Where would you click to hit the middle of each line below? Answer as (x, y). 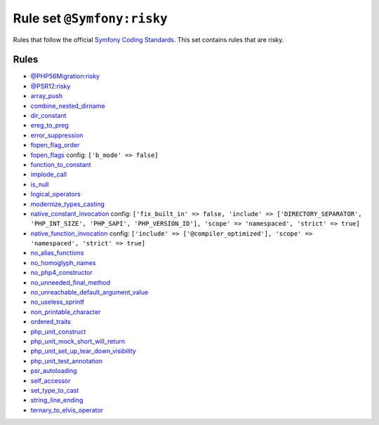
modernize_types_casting (68, 204)
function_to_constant (61, 164)
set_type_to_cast (55, 390)
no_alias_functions (57, 253)
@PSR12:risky (51, 86)
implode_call (48, 175)
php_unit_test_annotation (67, 360)
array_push (47, 96)
